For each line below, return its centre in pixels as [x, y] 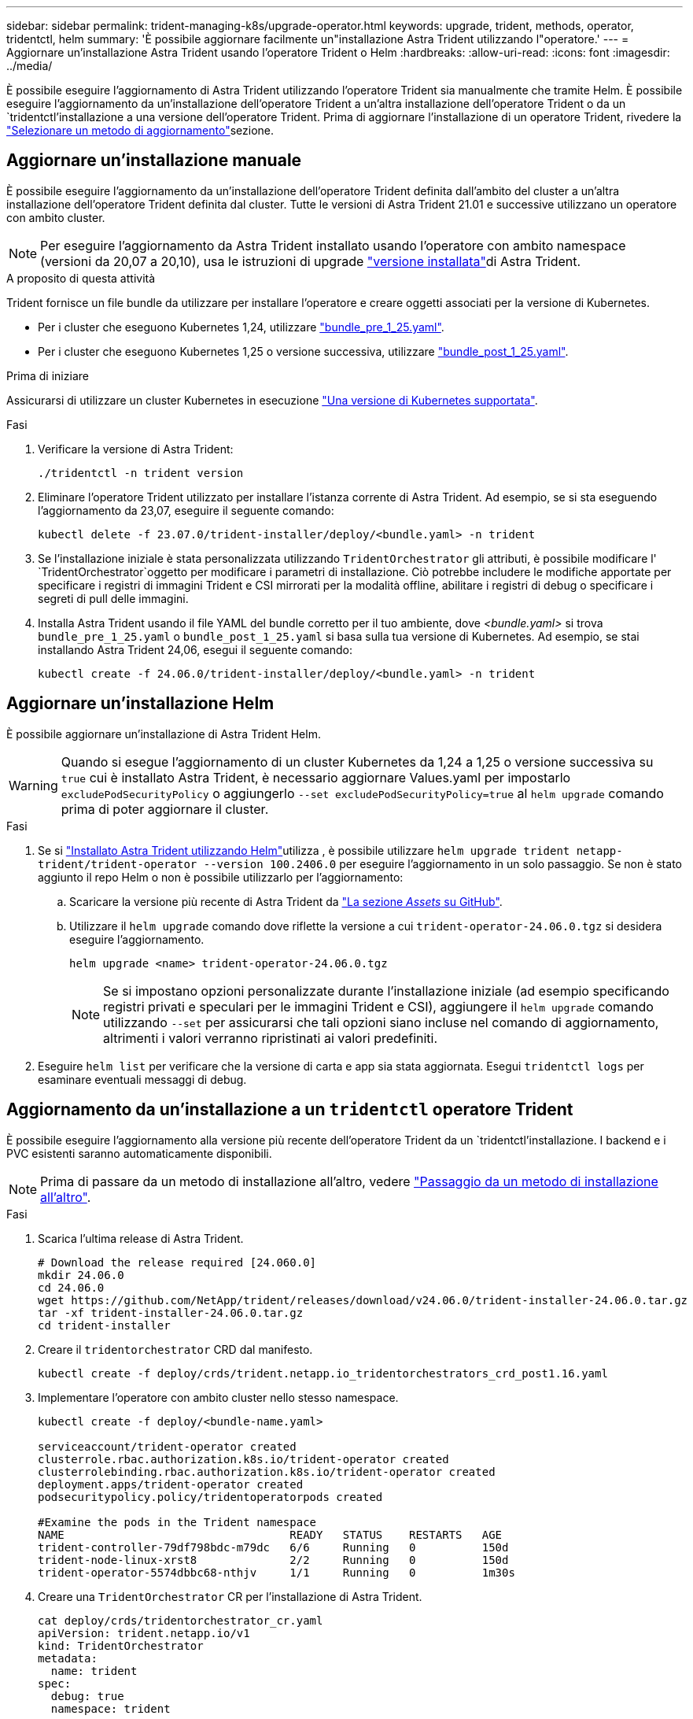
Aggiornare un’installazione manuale [154, 161]
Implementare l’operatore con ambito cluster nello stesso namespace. [218, 1397]
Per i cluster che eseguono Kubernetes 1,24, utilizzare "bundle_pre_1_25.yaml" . [241, 327]
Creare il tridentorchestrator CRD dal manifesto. [175, 1349]
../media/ [29, 66]
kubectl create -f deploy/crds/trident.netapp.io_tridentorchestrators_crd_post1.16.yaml [323, 1373]
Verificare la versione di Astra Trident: [136, 449]
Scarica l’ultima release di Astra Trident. [141, 1238]
